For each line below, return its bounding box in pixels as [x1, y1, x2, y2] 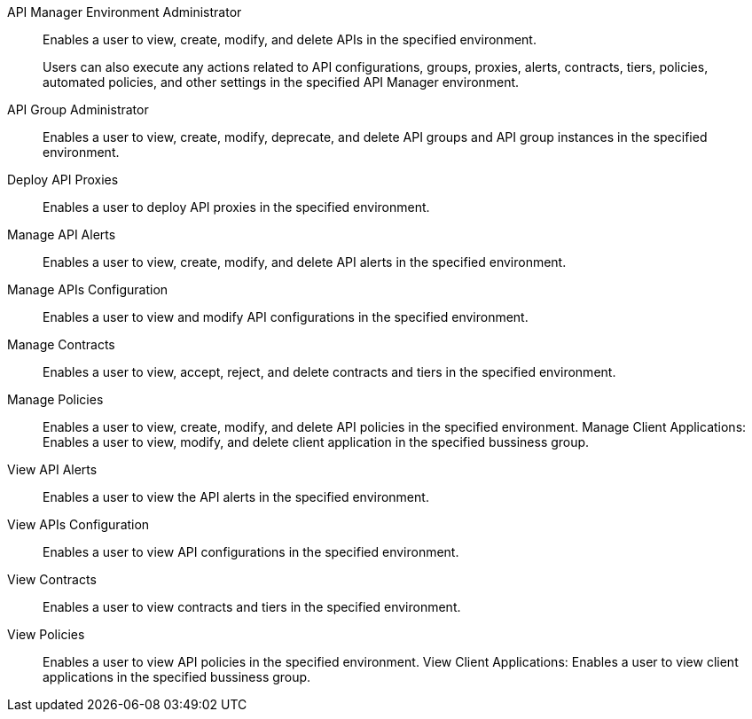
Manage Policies [7, 392, 104, 407]
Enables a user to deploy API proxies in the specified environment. [43, 199, 430, 215]
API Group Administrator [7, 102, 149, 117]
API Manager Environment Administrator [7, 4, 242, 20]
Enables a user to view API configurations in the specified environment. [43, 544, 459, 559]
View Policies [7, 627, 85, 642]
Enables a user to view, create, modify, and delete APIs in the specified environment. [43, 32, 537, 47]
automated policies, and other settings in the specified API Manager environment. [43, 74, 520, 90]
